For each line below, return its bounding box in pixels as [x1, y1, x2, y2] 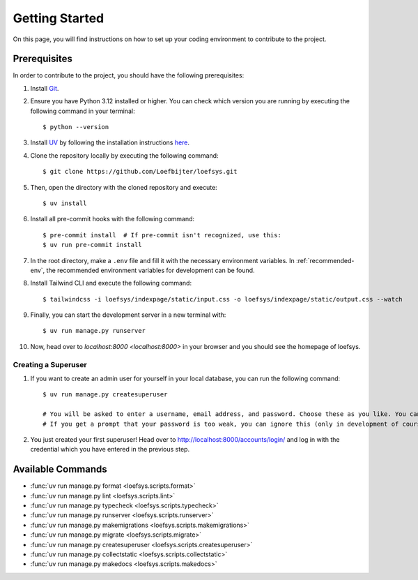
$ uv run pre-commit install [42, 241, 142, 249]
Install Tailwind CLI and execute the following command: [30, 279, 192, 288]
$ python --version [42, 123, 109, 131]
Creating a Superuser [13, 359, 87, 369]
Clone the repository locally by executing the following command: [30, 151, 219, 160]
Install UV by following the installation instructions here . [30, 138, 190, 147]
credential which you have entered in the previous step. [30, 445, 190, 454]
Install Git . [30, 84, 59, 92]
